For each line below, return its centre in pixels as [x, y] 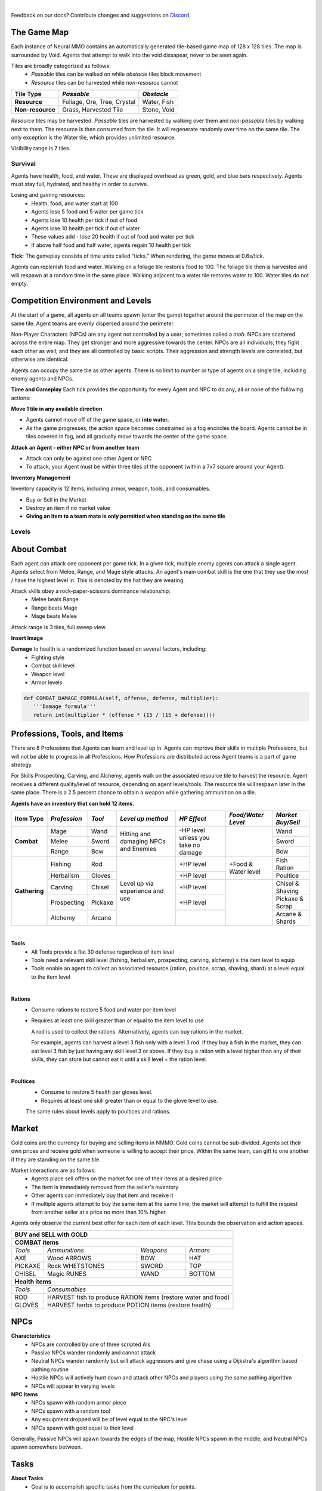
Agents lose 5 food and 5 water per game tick [87, 212]
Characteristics [31, 1336]
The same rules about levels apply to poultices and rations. [98, 1111]
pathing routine [50, 1369]
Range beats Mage [54, 608]
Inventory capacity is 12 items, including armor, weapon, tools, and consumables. [111, 488]
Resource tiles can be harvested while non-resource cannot [105, 82]
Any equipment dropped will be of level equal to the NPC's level [109, 1419]
